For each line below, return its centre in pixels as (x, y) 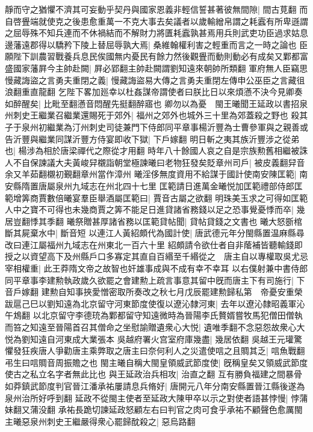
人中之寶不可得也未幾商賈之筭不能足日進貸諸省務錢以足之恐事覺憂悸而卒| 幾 (155, 209)
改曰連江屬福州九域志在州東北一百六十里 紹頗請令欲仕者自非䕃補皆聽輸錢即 (154, 244)
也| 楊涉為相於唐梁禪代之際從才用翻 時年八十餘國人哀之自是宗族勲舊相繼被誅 (156, 151)
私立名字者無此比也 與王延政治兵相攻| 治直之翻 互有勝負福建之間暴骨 (166, 374)
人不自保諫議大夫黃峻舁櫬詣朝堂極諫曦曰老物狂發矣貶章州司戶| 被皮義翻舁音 (155, 162)
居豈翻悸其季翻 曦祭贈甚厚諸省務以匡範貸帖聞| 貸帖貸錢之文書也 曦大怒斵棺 (153, 221)
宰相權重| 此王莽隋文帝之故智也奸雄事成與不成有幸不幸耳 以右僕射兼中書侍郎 (156, 268)
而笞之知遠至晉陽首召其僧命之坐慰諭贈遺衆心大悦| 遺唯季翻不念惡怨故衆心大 (155, 327)
